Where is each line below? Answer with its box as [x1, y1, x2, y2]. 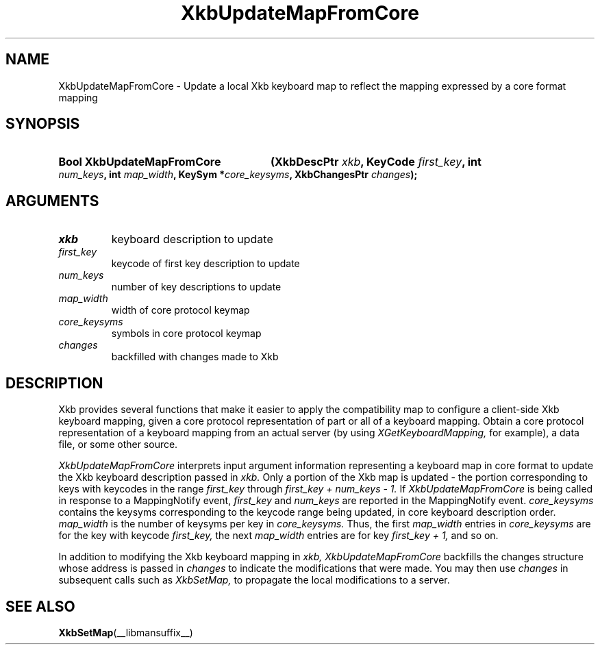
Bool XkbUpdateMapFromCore [58, 155, 221, 169]
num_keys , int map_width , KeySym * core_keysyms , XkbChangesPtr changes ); [58, 168, 418, 181]
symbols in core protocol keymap [111, 327, 262, 340]
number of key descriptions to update [111, 281, 282, 293]
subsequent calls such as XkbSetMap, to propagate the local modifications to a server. [58, 574, 450, 586]
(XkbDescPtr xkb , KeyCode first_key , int [270, 155, 482, 169]
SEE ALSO [5, 597, 75, 615]
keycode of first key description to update [111, 258, 300, 270]
